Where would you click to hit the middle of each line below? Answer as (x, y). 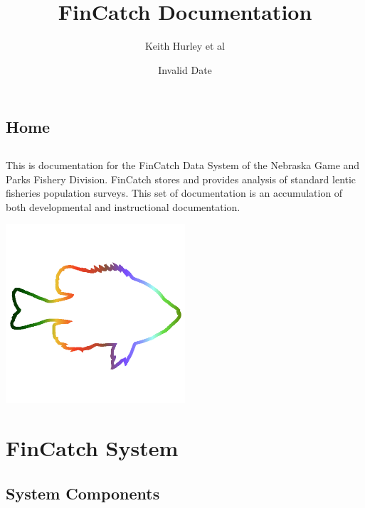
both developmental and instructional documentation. (123, 206)
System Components (83, 493)
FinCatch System (92, 448)
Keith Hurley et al (185, 46)
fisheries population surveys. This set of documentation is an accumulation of (174, 193)
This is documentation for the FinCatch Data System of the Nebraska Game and (183, 165)
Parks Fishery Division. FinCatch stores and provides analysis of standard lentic (181, 179)
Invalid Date (185, 69)
